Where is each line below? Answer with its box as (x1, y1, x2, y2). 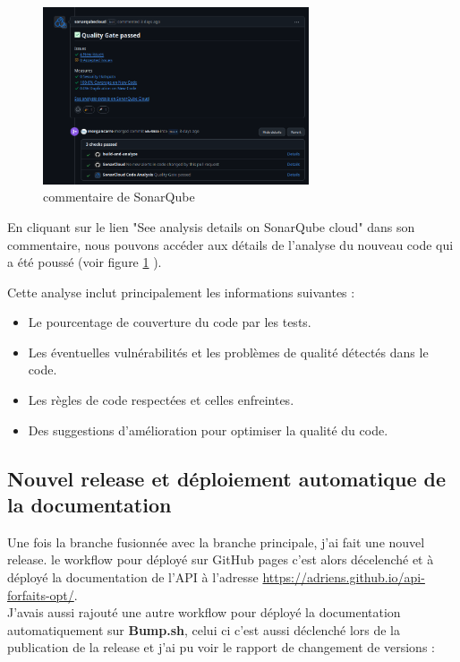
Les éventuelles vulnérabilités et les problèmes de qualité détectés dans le (28, 342, 429, 361)
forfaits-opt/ (7, 585, 74, 604)
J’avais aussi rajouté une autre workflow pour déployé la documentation (7, 603, 401, 622)
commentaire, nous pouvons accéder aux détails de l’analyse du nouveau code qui (7, 235, 454, 254)
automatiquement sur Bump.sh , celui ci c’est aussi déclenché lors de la (7, 620, 400, 639)
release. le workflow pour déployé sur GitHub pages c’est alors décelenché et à (7, 550, 434, 569)
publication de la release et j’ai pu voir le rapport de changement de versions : (7, 638, 435, 657)
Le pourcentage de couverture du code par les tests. (28, 313, 311, 331)
